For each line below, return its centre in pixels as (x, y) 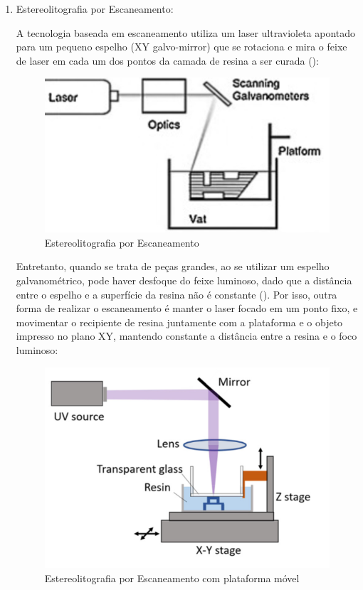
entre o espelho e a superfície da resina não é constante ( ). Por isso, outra (177, 294)
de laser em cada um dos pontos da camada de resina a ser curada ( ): (167, 60)
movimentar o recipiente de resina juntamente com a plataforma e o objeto (179, 322)
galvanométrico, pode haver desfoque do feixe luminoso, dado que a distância (184, 280)
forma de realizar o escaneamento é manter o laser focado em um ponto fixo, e (187, 308)
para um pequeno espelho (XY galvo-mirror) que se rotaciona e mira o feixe (181, 47)
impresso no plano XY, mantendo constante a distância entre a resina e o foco (186, 336)
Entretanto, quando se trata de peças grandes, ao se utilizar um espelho (173, 266)
